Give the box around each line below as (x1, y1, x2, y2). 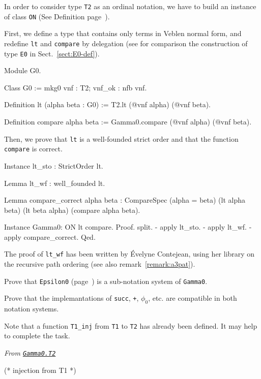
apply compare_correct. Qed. (4, 231, 96, 242)
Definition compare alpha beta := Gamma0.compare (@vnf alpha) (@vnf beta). (4, 116, 252, 127)
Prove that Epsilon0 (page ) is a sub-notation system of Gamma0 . (4, 275, 208, 286)
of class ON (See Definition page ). (4, 11, 110, 21)
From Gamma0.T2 (4, 348, 56, 358)
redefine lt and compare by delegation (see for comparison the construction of (4, 38, 248, 48)
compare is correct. (4, 143, 63, 154)
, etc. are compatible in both (148, 293, 237, 303)
